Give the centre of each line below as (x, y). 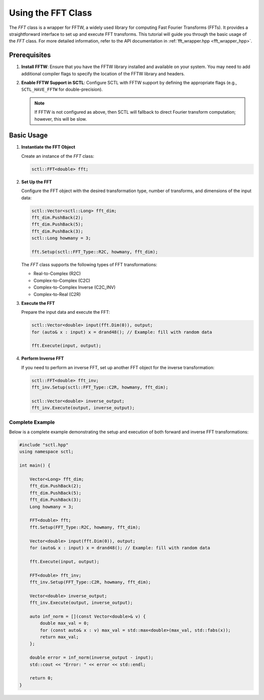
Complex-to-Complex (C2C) (62, 280)
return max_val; (59, 637)
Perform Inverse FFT (43, 358)
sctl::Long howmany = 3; (61, 238)
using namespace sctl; (46, 452)
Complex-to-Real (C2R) (57, 294)
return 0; (41, 678)
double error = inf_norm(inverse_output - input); (91, 658)
